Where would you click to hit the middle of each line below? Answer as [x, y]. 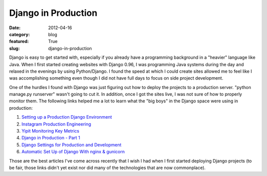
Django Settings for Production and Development [71, 145]
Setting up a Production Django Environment [67, 117]
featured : [19, 42]
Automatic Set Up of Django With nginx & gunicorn [73, 152]
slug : [14, 48]
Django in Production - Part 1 [51, 138]
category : [20, 34]
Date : [15, 28]
